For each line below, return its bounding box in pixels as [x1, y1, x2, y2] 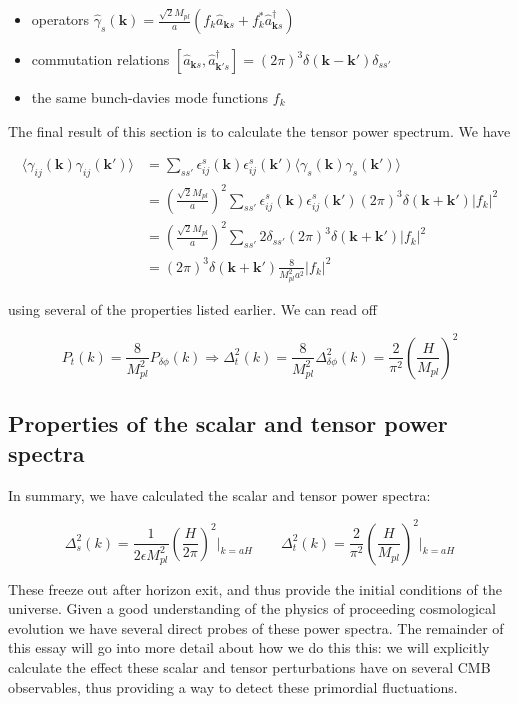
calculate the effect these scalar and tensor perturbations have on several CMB [8, 657, 491, 678]
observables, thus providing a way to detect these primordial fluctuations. [8, 676, 458, 697]
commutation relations [31, 49, 170, 69]
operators [31, 9, 90, 29]
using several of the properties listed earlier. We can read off [8, 298, 377, 319]
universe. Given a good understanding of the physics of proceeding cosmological [8, 598, 496, 619]
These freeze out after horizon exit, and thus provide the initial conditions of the [8, 578, 502, 599]
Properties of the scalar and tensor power [8, 408, 448, 439]
